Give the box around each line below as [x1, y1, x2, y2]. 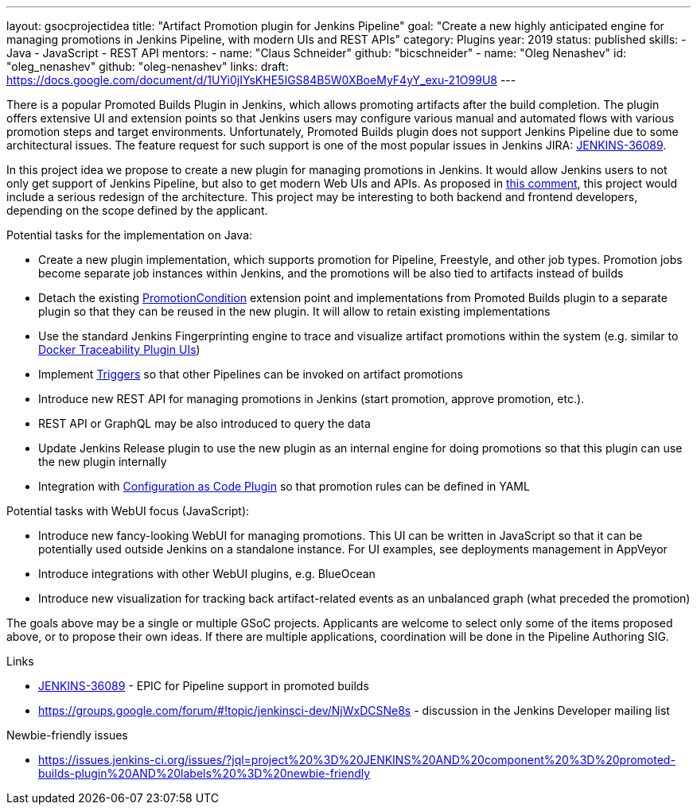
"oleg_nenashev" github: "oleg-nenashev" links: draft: [6, 60, 289, 73]
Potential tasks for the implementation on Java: [6, 228, 253, 242]
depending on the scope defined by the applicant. [6, 204, 268, 217]
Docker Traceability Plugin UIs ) [38, 343, 201, 356]
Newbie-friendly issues [6, 728, 128, 742]
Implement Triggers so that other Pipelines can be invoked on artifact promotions [38, 367, 463, 381]
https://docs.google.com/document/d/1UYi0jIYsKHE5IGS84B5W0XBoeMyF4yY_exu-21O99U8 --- [6, 73, 516, 87]
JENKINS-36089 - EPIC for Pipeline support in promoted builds [38, 679, 369, 693]
